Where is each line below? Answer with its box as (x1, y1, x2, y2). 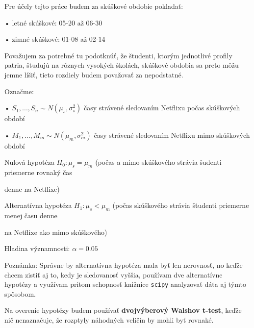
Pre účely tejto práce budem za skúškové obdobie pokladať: (4, 1, 183, 11)
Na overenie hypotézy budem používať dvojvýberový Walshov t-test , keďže (4, 305, 242, 315)
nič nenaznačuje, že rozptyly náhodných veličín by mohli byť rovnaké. (4, 314, 214, 325)
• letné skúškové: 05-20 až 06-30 (4, 17, 102, 27)
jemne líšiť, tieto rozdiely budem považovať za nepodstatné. (4, 69, 183, 79)
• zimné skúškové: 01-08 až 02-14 (4, 34, 105, 44)
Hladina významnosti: (4, 243, 70, 253)
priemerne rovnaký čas (4, 167, 72, 177)
